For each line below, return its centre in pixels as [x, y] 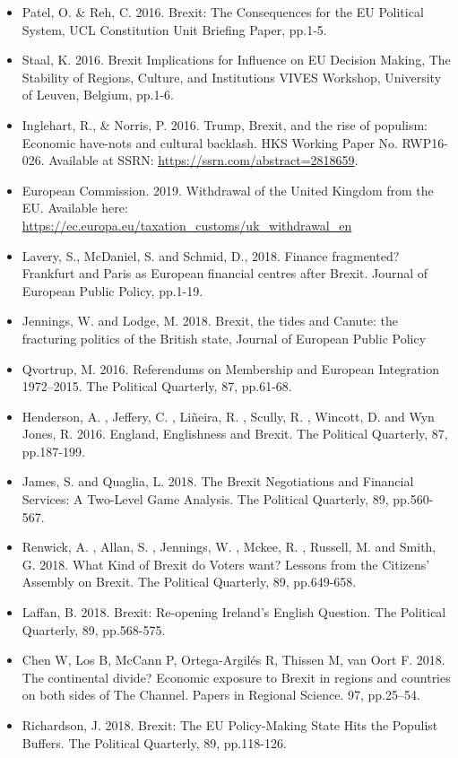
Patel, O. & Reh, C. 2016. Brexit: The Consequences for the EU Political [223, 12]
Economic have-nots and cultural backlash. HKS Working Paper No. [210, 142]
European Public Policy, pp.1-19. [112, 290]
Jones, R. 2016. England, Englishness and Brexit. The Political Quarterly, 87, [235, 434]
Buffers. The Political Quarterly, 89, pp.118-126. [154, 742]
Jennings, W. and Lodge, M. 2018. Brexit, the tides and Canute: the [210, 321]
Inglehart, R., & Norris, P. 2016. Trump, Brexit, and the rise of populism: [225, 124]
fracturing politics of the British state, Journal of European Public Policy [224, 338]
